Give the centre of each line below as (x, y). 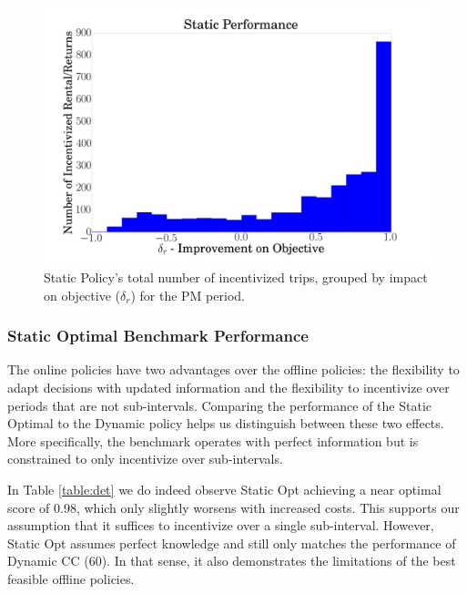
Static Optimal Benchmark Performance (158, 336)
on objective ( (82, 295)
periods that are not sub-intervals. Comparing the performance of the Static (219, 405)
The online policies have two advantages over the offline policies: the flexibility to (233, 369)
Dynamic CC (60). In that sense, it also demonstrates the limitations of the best (232, 561)
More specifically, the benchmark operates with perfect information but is (213, 440)
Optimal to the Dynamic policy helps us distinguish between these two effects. (226, 423)
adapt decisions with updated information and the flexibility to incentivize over (228, 387)
